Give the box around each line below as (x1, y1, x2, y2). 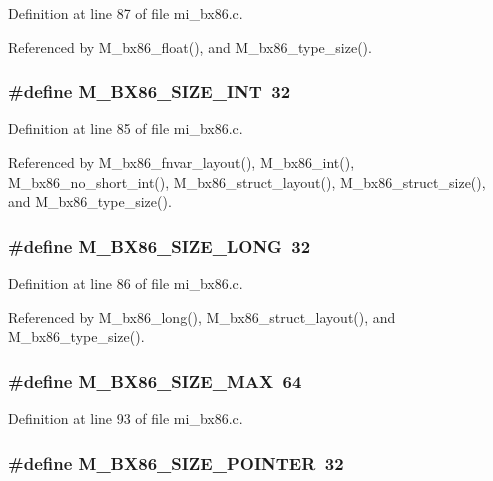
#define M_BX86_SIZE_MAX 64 (8, 368, 302, 393)
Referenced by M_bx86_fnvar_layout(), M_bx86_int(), (8, 152, 355, 172)
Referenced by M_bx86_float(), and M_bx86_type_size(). (8, 36, 372, 57)
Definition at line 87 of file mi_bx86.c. (8, 3, 243, 23)
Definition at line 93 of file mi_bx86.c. (8, 408, 243, 428)
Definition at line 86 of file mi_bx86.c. (8, 273, 243, 293)
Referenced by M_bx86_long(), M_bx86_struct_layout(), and (8, 306, 396, 327)
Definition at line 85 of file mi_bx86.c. (8, 118, 243, 139)
